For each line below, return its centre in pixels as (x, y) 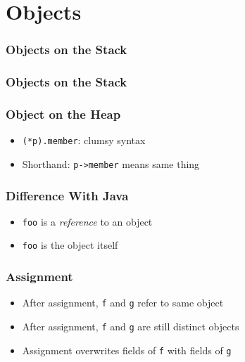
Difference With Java (67, 195)
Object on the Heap (63, 114)
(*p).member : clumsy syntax (84, 140)
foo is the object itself (70, 245)
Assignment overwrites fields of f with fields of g (127, 350)
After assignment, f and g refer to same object (123, 303)
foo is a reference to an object (87, 221)
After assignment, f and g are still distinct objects (131, 326)
